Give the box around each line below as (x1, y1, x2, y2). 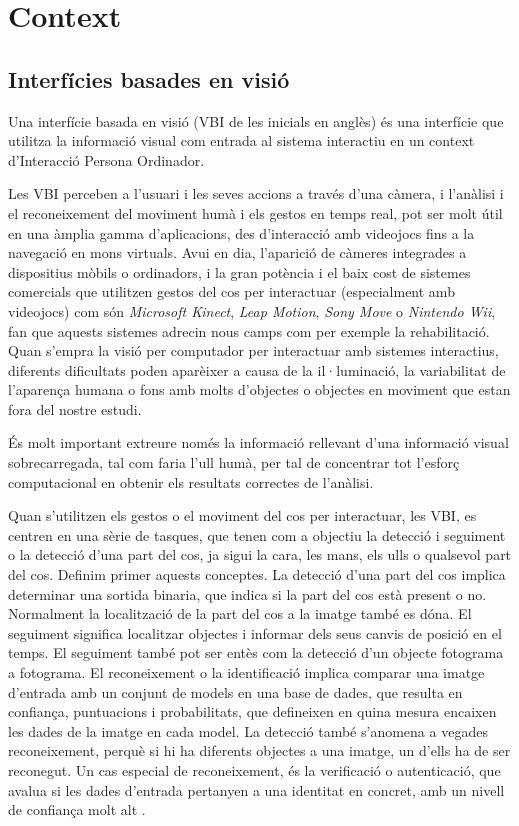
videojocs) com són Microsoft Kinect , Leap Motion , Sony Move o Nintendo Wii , (8, 300, 496, 321)
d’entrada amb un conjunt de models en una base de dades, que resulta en (8, 681, 463, 702)
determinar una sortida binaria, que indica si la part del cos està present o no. (8, 583, 487, 604)
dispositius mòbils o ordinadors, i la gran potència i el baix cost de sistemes (8, 261, 471, 282)
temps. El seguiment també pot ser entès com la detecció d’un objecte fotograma (8, 642, 504, 663)
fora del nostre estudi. (8, 398, 142, 419)
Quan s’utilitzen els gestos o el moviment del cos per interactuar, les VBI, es (8, 505, 477, 526)
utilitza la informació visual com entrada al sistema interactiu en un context (8, 130, 475, 151)
